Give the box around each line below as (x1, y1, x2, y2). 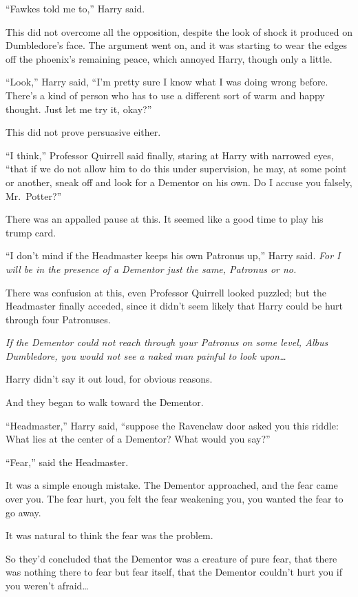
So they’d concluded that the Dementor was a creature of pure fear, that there (6, 551, 337, 565)
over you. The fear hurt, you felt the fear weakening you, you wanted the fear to (6, 492, 344, 506)
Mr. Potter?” (6, 188, 62, 203)
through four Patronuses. (6, 312, 111, 326)
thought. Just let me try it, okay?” (6, 101, 152, 116)
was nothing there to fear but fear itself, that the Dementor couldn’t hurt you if (6, 565, 343, 579)
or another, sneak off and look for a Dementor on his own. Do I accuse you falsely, (6, 174, 352, 189)
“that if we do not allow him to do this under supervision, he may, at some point (6, 161, 347, 176)
